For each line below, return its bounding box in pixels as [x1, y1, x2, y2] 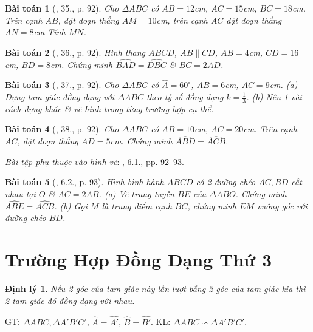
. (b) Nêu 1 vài [246, 90, 302, 103]
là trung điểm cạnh [101, 199, 172, 212]
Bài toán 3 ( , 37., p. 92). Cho [5, 78, 119, 91]
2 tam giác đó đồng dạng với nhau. [5, 294, 135, 307]
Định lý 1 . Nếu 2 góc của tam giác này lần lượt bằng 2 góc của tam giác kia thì [5, 282, 306, 295]
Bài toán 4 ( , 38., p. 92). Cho [5, 123, 119, 135]
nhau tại [5, 188, 36, 200]
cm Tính [33, 25, 66, 38]
